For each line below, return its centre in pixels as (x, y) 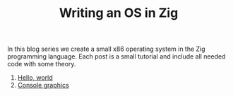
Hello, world (35, 78)
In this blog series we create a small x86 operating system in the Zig (107, 49)
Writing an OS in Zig (119, 13)
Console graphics (43, 85)
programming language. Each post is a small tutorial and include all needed (116, 56)
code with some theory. (42, 64)
